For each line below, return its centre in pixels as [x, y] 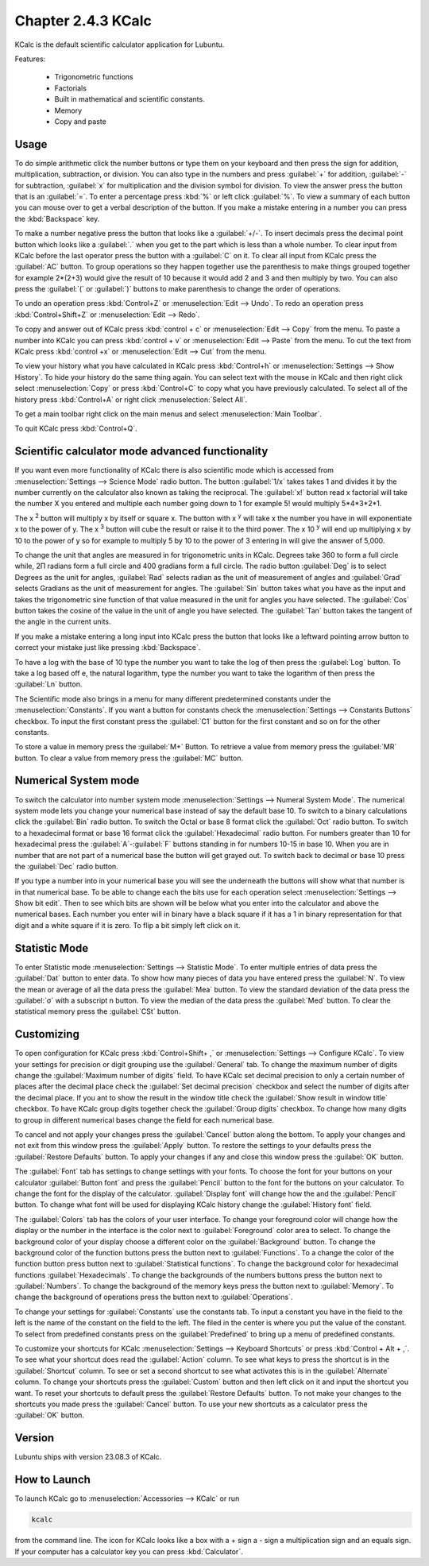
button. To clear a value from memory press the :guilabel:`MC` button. [129, 758]
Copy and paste [80, 121]
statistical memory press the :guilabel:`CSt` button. [98, 1011]
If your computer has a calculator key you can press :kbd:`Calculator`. [129, 1551]
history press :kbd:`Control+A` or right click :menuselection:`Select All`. [131, 399]
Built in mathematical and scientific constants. [130, 99]
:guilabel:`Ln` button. [48, 684]
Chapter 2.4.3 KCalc [83, 21]
